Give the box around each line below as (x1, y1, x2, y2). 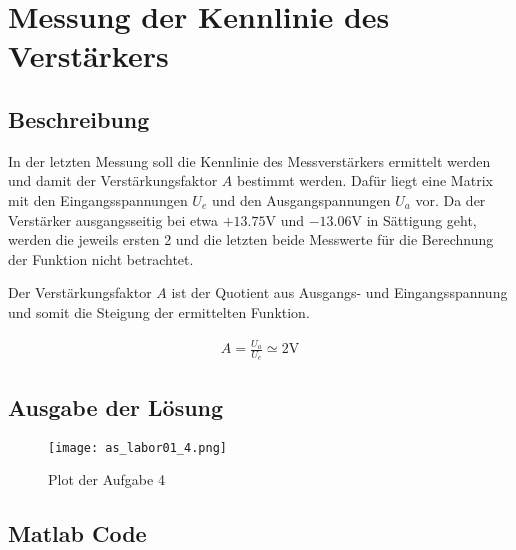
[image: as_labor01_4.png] (48, 440, 227, 455)
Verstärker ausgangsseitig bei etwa (8, 209, 219, 230)
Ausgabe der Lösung (8, 391, 224, 422)
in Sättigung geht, (366, 209, 477, 230)
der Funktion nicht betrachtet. (8, 248, 194, 269)
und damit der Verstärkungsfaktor (8, 170, 218, 191)
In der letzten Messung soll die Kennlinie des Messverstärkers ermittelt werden (8, 150, 491, 171)
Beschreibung (8, 103, 150, 134)
